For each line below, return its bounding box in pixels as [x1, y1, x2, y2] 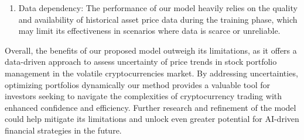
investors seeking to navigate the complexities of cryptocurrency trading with [5, 90, 282, 102]
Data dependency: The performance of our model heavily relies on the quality [18, 2, 298, 13]
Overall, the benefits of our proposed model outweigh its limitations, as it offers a [5, 44, 297, 56]
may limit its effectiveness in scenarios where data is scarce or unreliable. [18, 24, 281, 37]
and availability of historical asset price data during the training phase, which [18, 13, 298, 25]
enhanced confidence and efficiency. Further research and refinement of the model [5, 101, 296, 113]
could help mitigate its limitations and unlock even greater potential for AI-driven [5, 113, 299, 125]
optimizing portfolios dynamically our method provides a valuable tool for [5, 78, 271, 90]
